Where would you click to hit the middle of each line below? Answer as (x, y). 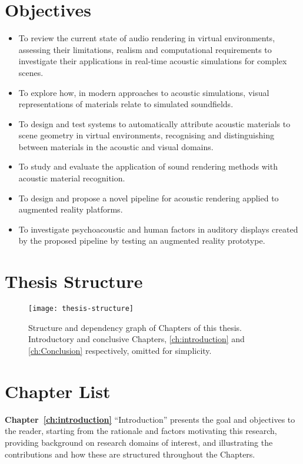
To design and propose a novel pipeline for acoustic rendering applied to (149, 198)
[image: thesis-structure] (81, 309)
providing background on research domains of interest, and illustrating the (139, 442)
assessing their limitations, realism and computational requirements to (145, 49)
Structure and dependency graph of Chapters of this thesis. (135, 327)
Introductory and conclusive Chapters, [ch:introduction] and (136, 339)
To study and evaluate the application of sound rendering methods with (148, 166)
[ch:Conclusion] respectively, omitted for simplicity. (120, 350)
